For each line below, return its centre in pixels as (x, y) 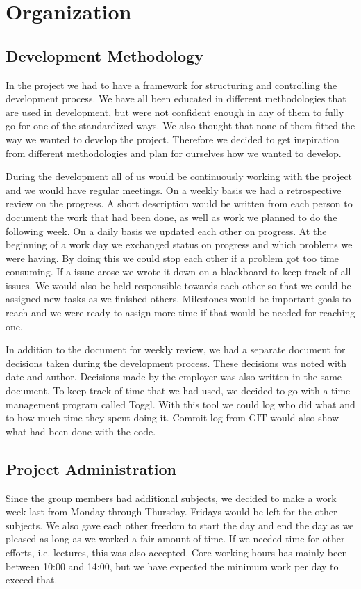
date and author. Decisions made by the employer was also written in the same (174, 377)
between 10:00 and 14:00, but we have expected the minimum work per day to (172, 566)
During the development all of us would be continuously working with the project (179, 176)
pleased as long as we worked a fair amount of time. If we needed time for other (175, 539)
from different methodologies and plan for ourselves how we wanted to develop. (174, 153)
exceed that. (32, 580)
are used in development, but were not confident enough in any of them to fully (175, 112)
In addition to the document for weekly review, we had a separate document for (176, 349)
